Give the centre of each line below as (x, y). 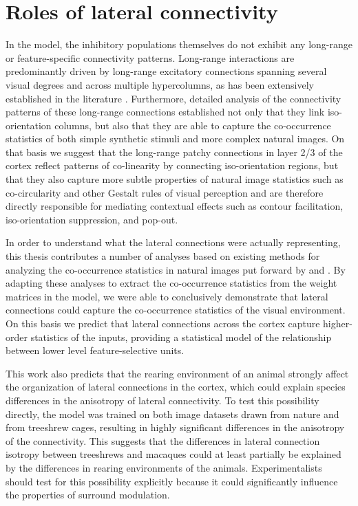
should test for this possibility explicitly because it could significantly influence (172, 481)
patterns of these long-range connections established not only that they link (165, 112)
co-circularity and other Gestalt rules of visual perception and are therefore (165, 192)
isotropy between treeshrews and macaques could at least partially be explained (173, 454)
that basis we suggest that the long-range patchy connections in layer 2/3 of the (174, 152)
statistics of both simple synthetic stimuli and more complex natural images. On (175, 139)
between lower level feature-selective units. (95, 350)
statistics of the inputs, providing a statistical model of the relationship (181, 337)
